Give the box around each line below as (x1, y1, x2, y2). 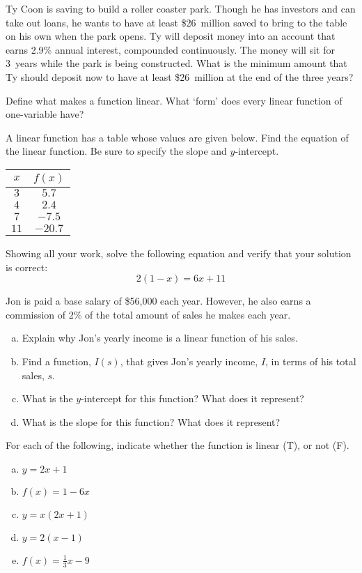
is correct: (6, 259, 48, 274)
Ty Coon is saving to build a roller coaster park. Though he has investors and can (6, 1, 356, 15)
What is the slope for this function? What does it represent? (22, 414, 281, 429)
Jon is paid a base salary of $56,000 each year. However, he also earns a (6, 293, 311, 308)
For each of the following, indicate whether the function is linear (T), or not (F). (6, 438, 349, 452)
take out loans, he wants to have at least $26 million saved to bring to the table (6, 15, 347, 29)
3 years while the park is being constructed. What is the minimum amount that (6, 56, 347, 70)
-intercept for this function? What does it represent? (81, 391, 304, 406)
